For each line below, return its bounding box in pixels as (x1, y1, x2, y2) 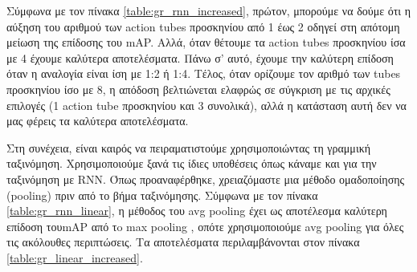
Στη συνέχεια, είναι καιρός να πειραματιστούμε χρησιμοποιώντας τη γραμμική (6, 139, 371, 156)
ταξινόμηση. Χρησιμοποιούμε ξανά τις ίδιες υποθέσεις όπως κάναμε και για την (6, 155, 377, 172)
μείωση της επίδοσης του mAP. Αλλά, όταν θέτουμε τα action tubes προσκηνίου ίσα (6, 34, 406, 51)
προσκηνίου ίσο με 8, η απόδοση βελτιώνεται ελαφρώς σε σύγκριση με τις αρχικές (6, 80, 390, 97)
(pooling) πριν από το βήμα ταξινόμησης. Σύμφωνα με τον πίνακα (6, 186, 318, 203)
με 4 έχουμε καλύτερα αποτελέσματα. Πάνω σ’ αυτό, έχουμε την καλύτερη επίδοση (6, 49, 394, 66)
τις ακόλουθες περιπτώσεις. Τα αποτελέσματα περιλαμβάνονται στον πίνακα (6, 233, 360, 250)
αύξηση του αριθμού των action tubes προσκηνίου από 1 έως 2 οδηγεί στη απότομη (6, 18, 400, 35)
